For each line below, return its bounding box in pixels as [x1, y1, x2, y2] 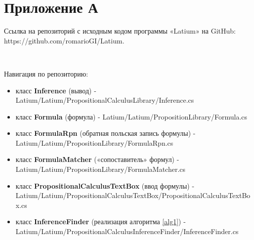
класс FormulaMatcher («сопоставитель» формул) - [15, 154, 179, 164]
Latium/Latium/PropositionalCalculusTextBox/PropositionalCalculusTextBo [15, 190, 251, 200]
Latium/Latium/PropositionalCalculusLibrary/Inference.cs [15, 95, 194, 105]
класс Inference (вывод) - [15, 85, 96, 95]
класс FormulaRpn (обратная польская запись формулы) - [15, 128, 196, 138]
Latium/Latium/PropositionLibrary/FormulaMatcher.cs [15, 164, 186, 174]
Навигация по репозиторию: [4, 68, 88, 79]
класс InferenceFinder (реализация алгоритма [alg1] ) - [15, 216, 186, 227]
